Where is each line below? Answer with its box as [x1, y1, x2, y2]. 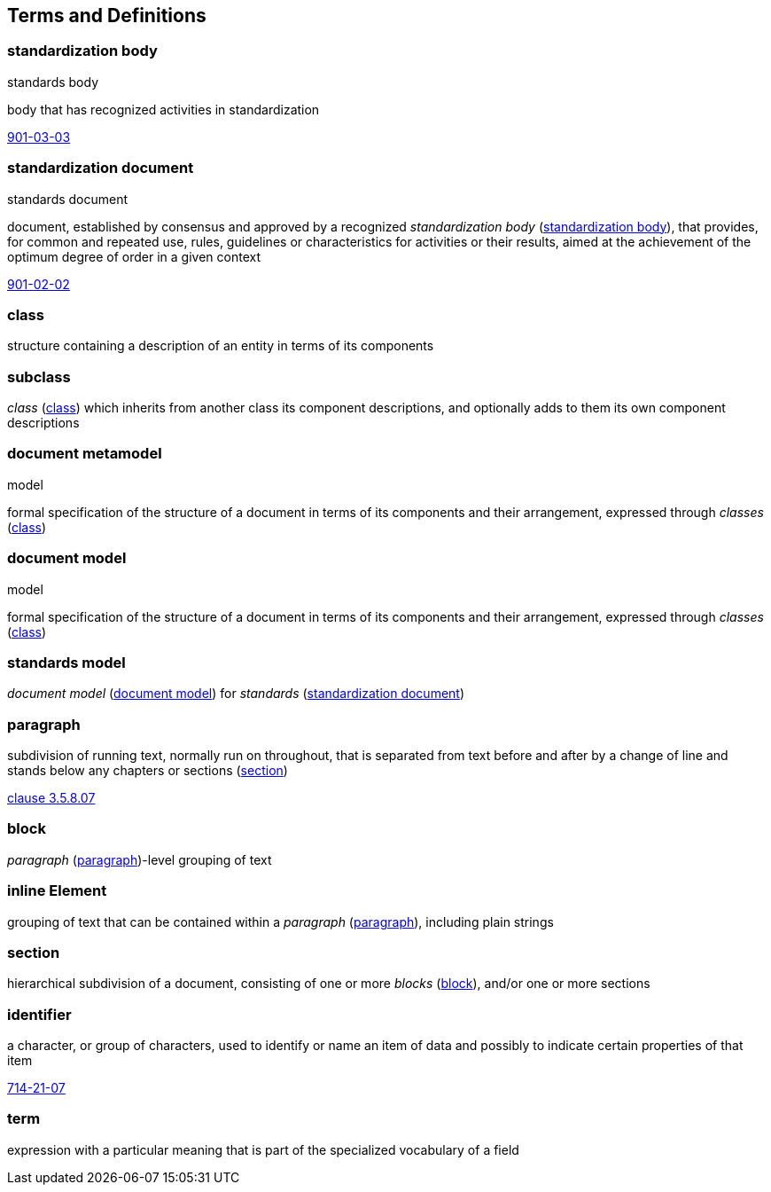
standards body [7, 74, 99, 90]
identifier [7, 1005, 72, 1023]
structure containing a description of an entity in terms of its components [7, 338, 434, 354]
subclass [7, 367, 71, 386]
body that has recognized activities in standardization [7, 101, 320, 117]
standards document [7, 191, 128, 207]
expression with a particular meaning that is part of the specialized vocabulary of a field [7, 1141, 519, 1157]
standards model [7, 653, 126, 671]
